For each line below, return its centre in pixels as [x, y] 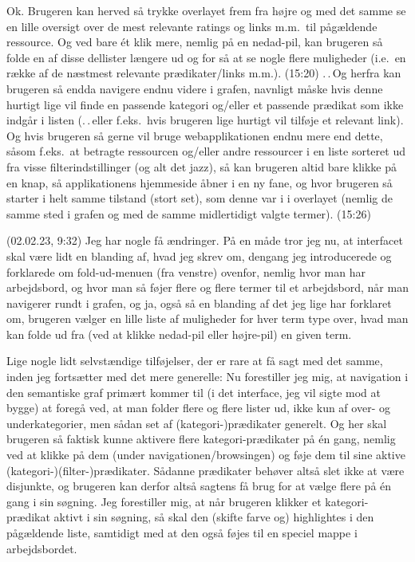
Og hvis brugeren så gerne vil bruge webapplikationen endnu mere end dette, [195, 135]
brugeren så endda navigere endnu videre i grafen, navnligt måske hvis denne [195, 88]
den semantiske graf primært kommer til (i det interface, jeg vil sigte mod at [194, 392]
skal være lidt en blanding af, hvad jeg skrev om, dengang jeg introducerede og [199, 255]
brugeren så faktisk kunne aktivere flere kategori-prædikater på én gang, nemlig [201, 439]
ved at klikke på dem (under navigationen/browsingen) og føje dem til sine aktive [206, 455]
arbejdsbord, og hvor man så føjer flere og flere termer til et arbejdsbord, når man [207, 287]
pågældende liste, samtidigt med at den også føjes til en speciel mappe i [182, 533]
